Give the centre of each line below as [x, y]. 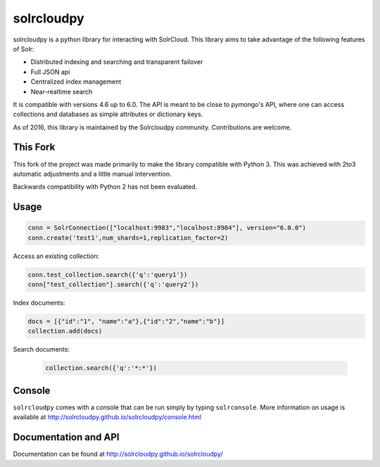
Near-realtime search [62, 91]
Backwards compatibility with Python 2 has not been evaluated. [105, 187]
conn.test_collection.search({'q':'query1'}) [108, 275]
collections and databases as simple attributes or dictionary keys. [108, 114]
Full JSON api [50, 72]
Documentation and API [66, 437]
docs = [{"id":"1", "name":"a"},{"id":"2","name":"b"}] [126, 321]
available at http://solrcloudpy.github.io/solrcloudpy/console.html [107, 417]
